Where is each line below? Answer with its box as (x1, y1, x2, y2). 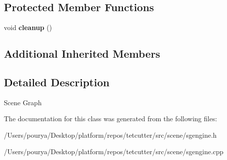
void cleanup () (4, 22, 52, 32)
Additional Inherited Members (4, 46, 160, 61)
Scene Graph (4, 97, 42, 107)
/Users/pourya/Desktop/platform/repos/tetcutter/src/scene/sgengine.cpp (4, 146, 224, 156)
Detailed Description (4, 74, 110, 89)
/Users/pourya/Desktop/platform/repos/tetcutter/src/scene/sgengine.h (4, 129, 217, 140)
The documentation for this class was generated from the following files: (4, 113, 217, 124)
